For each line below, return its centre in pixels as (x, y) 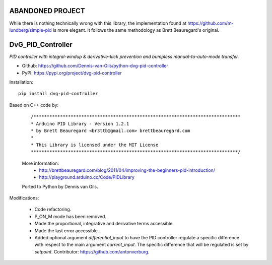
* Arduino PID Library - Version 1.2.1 (80, 124)
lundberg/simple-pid (31, 30)
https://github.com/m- (210, 23)
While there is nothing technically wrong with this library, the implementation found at (98, 23)
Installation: (21, 82)
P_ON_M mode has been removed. (71, 216)
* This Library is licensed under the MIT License (95, 145)
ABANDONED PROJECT (47, 11)
